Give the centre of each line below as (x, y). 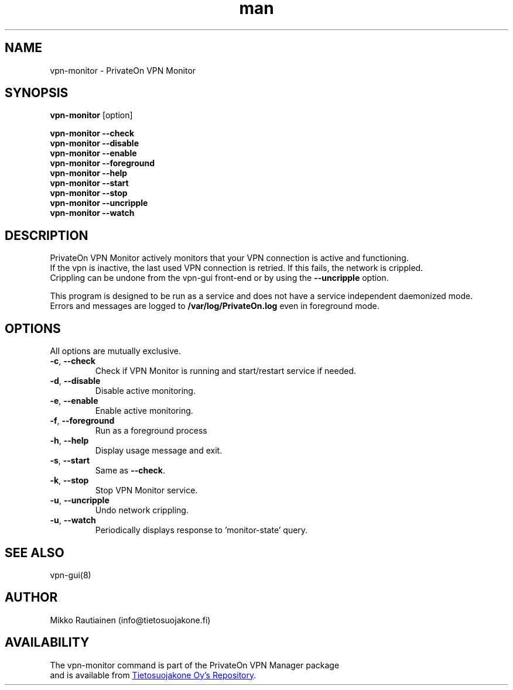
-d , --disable (75, 381)
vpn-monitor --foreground (102, 163)
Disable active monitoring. (145, 391)
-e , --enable (74, 401)
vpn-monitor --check (92, 133)
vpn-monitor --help (89, 173)
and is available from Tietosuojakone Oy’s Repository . (153, 675)
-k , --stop (69, 480)
